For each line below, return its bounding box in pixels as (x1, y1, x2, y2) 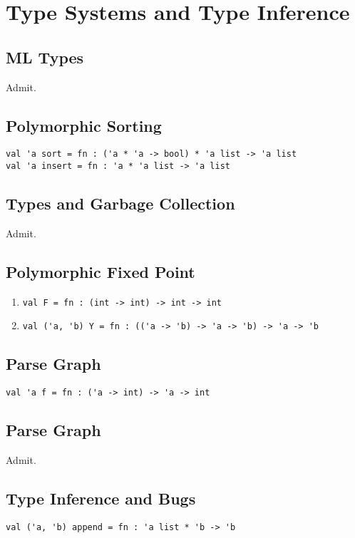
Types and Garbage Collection (6, 192, 235, 214)
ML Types (6, 46, 84, 68)
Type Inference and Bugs (6, 487, 196, 509)
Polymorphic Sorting (6, 114, 162, 136)
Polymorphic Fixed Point (6, 260, 195, 282)
